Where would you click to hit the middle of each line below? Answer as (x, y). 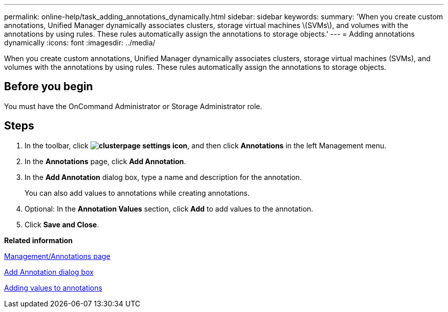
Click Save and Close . (62, 224)
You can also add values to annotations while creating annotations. (137, 193)
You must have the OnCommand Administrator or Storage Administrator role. (133, 106)
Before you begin (49, 87)
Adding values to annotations (53, 288)
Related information (39, 240)
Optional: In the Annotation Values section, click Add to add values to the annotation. (169, 209)
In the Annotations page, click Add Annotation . (105, 161)
